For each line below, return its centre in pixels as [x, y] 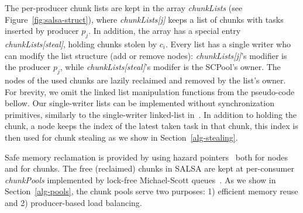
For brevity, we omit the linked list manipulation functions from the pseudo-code [150, 91]
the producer [28, 67]
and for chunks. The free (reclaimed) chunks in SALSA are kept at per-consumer [149, 168]
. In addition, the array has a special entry [165, 31]
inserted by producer [42, 31]
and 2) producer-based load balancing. [73, 202]
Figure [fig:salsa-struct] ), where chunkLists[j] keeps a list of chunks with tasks [144, 19]
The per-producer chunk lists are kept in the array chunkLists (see [124, 8]
